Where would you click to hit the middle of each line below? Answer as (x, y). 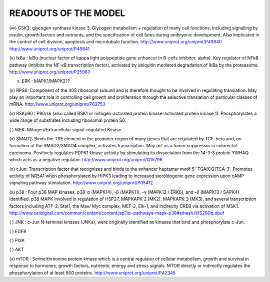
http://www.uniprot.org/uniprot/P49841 (49, 49)
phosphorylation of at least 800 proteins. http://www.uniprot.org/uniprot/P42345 (92, 273)
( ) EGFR (18, 231)
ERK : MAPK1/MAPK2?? (46, 81)
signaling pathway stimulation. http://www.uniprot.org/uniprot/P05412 (81, 183)
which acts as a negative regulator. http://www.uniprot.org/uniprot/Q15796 (86, 160)
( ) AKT (17, 250)
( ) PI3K (17, 241)
